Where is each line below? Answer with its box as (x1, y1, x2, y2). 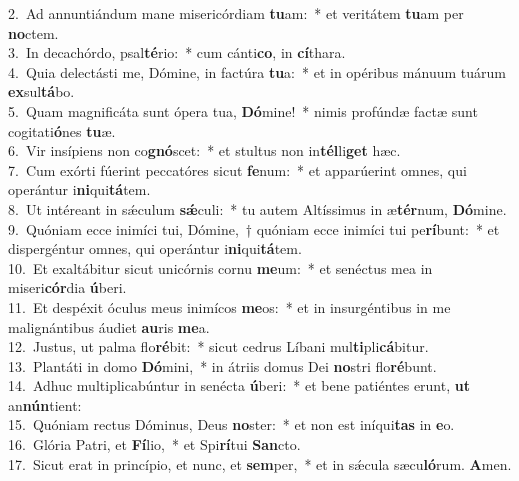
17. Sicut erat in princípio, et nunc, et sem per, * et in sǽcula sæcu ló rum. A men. (8, 453, 512, 474)
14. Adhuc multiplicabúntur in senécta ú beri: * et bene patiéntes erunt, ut (8, 375, 470, 396)
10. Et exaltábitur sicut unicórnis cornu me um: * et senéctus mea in (8, 257, 433, 278)
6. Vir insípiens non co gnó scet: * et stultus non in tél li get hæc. (8, 140, 401, 161)
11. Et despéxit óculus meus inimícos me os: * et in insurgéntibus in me (8, 296, 451, 317)
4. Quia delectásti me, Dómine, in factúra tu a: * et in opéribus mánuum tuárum (8, 61, 506, 82)
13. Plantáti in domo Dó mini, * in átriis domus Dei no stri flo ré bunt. (8, 355, 437, 376)
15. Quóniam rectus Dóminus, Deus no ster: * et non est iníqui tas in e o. (8, 414, 455, 435)
